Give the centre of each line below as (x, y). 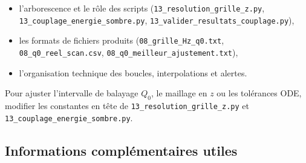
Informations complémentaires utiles (121, 150)
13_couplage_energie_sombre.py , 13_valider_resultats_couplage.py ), (157, 20)
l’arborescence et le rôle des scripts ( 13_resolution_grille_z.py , (142, 8)
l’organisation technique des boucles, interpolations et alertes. (133, 72)
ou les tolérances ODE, (259, 93)
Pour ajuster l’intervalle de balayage (72, 93)
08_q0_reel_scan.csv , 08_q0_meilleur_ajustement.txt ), (129, 52)
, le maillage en (179, 93)
